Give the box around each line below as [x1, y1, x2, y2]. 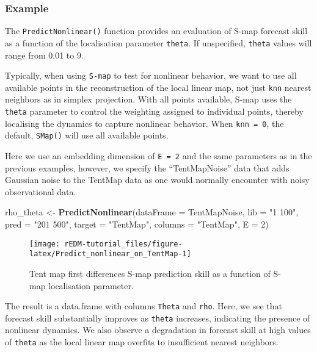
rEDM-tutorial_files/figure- [64, 239, 183, 248]
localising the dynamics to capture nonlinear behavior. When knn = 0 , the [5, 117, 284, 129]
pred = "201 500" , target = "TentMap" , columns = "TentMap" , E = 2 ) [5, 218, 269, 231]
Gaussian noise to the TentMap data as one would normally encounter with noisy [5, 173, 310, 186]
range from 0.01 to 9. [5, 48, 84, 61]
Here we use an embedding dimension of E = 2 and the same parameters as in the [5, 149, 312, 162]
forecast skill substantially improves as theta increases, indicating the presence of [5, 311, 310, 324]
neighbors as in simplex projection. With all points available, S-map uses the [5, 93, 292, 106]
